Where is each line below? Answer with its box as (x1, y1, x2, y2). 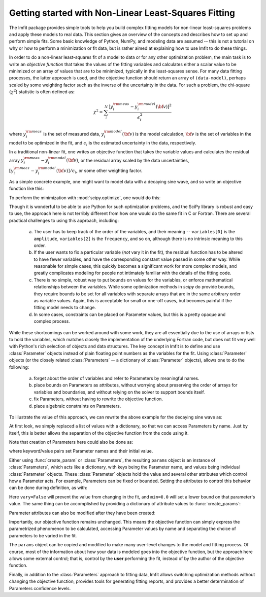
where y (9, 131, 26, 137)
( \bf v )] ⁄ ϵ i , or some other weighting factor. (56, 168, 143, 175)
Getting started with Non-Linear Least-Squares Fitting (9, 7, 235, 18)
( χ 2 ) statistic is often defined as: (9, 88, 75, 95)
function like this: (9, 185, 44, 192)
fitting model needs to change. (33, 305, 96, 311)
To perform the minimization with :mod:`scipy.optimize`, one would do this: (9, 195, 161, 201)
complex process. (33, 318, 70, 324)
